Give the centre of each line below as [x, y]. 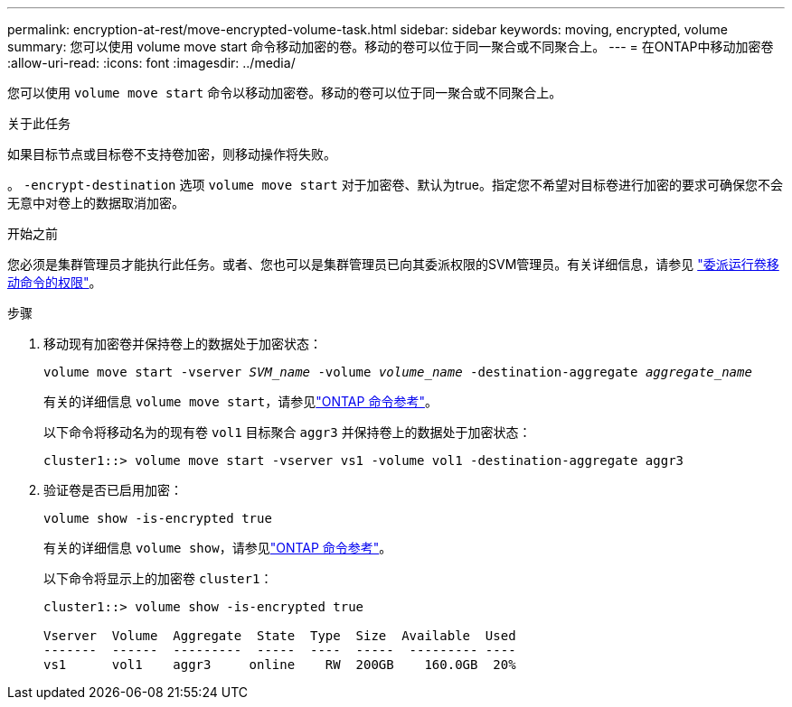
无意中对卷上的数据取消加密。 [96, 203]
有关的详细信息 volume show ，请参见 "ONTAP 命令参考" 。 [218, 548]
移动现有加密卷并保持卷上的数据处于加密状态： [183, 344]
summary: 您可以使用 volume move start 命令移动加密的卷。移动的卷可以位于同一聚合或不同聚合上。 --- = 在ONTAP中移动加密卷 [391, 47]
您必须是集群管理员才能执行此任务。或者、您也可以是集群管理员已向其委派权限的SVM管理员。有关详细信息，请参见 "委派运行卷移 [393, 264]
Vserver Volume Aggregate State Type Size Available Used [280, 636]
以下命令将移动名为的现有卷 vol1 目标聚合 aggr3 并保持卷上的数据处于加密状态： [288, 432]
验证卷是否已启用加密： [113, 490]
